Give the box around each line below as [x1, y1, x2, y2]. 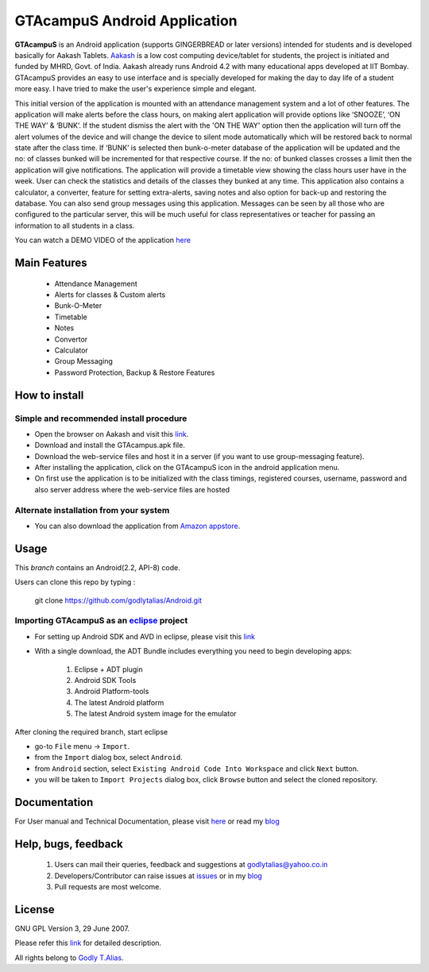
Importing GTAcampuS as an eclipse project [14, 615, 188, 627]
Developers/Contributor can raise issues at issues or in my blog [54, 870, 262, 881]
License [14, 903, 55, 916]
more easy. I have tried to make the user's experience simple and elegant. [14, 84, 257, 94]
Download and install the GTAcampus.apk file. [34, 441, 186, 450]
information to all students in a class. [14, 221, 135, 230]
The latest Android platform [74, 697, 164, 707]
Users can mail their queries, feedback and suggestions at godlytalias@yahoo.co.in [54, 860, 328, 870]
